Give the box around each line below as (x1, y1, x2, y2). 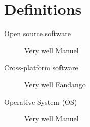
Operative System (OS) (4, 96, 77, 107)
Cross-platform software (4, 62, 78, 73)
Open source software (4, 28, 71, 39)
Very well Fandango (24, 79, 86, 89)
